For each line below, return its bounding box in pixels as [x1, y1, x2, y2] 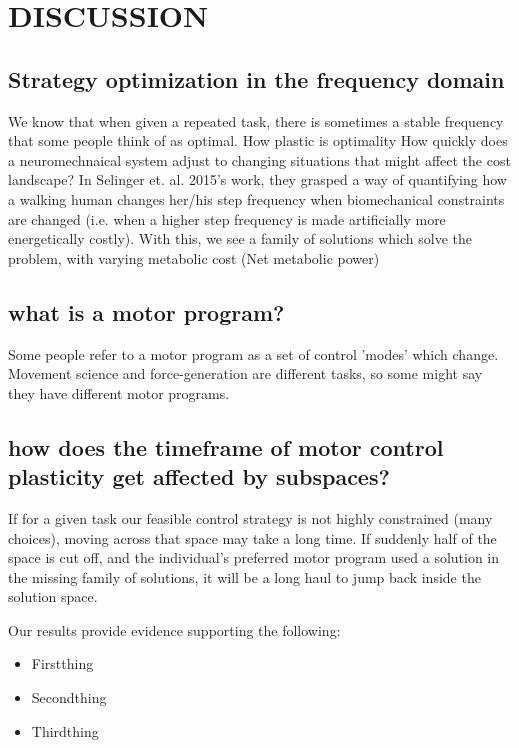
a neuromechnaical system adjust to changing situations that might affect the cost [8, 149, 511, 170]
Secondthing [31, 687, 107, 708]
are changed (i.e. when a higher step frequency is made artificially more [8, 208, 446, 229]
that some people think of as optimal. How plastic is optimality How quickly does [8, 130, 508, 151]
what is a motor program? [8, 296, 285, 327]
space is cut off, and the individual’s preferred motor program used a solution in [8, 547, 500, 568]
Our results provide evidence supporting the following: [8, 619, 341, 640]
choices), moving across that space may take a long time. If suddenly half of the [8, 527, 497, 548]
